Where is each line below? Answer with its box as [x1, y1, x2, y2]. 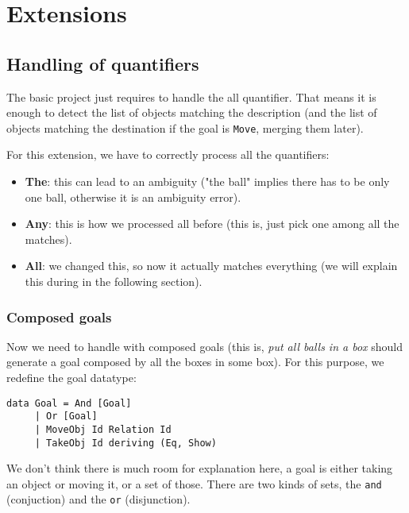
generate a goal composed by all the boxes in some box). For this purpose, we [6, 353, 384, 370]
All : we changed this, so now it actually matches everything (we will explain [25, 257, 398, 274]
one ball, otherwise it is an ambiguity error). [25, 188, 241, 205]
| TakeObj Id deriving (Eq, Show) [34, 437, 217, 449]
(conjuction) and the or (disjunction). [6, 491, 191, 507]
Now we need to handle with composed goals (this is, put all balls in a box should [6, 337, 403, 354]
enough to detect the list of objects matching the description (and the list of [6, 104, 377, 121]
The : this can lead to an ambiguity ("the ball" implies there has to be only [25, 173, 390, 190]
